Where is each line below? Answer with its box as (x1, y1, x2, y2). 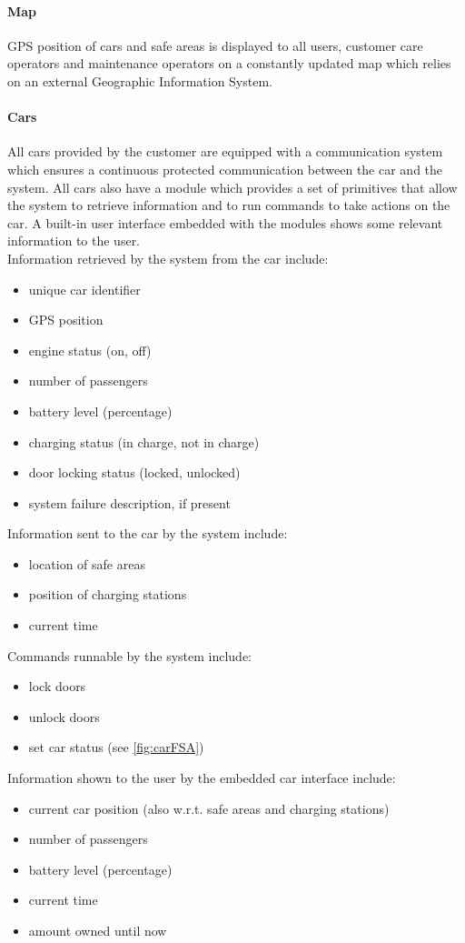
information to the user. (7, 231, 141, 250)
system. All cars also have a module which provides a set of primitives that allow (7, 177, 458, 196)
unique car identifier (28, 279, 141, 298)
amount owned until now (28, 921, 167, 939)
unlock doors (28, 707, 100, 726)
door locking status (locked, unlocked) (28, 463, 241, 482)
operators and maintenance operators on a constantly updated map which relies (7, 54, 451, 73)
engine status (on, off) (28, 340, 152, 359)
